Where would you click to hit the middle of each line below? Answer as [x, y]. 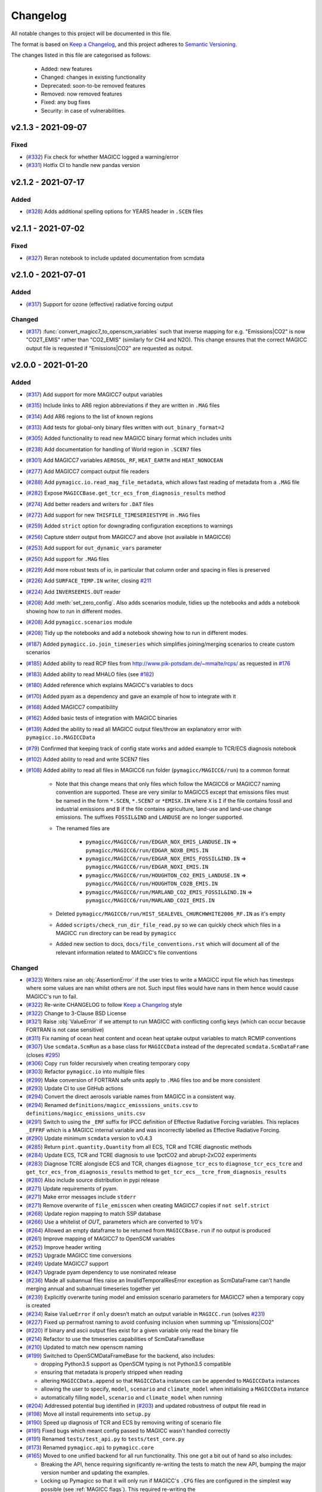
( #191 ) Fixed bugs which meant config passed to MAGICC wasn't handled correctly [128, 1431]
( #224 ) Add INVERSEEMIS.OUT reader [73, 591]
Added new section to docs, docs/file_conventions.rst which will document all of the [168, 944]
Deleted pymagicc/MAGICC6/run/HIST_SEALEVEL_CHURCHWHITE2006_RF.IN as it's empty [171, 914]
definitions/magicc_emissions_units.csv [86, 1114]
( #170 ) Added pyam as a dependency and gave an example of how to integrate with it [131, 696]
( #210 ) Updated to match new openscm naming [84, 1347]
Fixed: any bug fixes [66, 102]
